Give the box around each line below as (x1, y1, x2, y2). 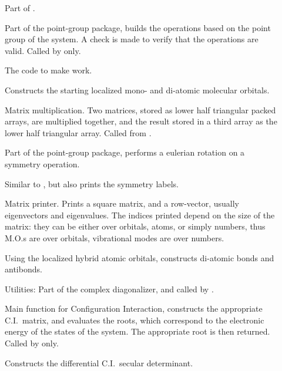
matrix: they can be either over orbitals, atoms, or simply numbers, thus (5, 220, 266, 232)
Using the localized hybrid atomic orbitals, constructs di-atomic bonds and (5, 251, 274, 264)
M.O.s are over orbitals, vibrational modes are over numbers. (5, 231, 224, 244)
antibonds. (5, 263, 42, 275)
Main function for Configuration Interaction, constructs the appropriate (5, 302, 263, 315)
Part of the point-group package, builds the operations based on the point (5, 21, 271, 33)
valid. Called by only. (5, 44, 81, 56)
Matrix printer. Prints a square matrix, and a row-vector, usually (5, 197, 239, 210)
